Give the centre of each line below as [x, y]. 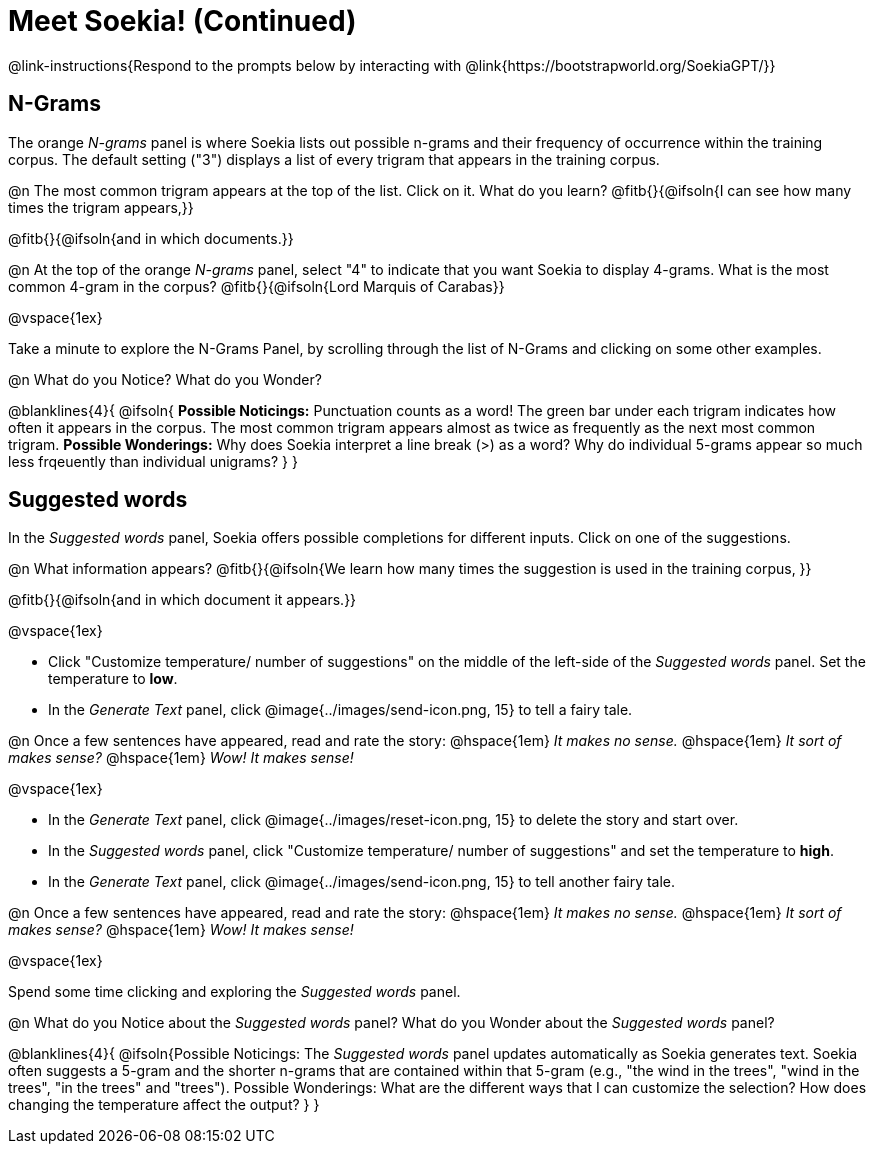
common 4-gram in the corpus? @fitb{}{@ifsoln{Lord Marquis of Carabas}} [256, 286]
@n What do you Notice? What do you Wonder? [165, 379]
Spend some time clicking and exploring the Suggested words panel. [234, 992]
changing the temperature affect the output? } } [164, 1105]
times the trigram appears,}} [101, 207]
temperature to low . [113, 679]
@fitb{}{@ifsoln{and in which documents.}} [151, 238]
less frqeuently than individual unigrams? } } [153, 461]
